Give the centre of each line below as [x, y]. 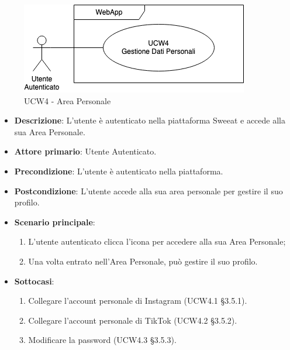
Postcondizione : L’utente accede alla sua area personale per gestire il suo [149, 191]
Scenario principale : [55, 222]
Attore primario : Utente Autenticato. [85, 151]
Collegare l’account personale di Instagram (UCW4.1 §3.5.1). [138, 301]
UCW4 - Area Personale [68, 100]
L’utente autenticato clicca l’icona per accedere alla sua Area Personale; [157, 241]
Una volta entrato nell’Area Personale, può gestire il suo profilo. [143, 261]
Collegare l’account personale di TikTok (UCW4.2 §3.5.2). [133, 320]
